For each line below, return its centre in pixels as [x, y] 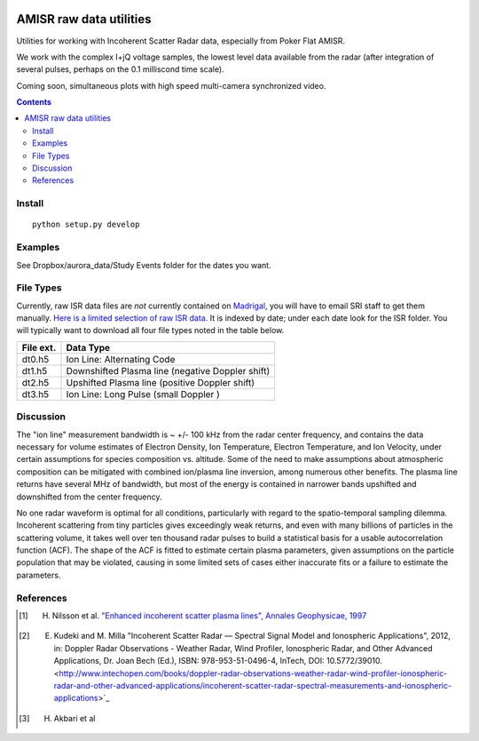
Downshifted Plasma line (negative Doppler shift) [168, 370]
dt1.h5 [35, 370]
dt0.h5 [35, 359]
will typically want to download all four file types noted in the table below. [150, 331]
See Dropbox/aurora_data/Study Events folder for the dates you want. [144, 265]
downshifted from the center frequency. [90, 497]
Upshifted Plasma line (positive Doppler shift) [160, 382]
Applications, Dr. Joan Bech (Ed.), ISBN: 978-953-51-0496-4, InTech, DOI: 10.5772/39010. [218, 661]
